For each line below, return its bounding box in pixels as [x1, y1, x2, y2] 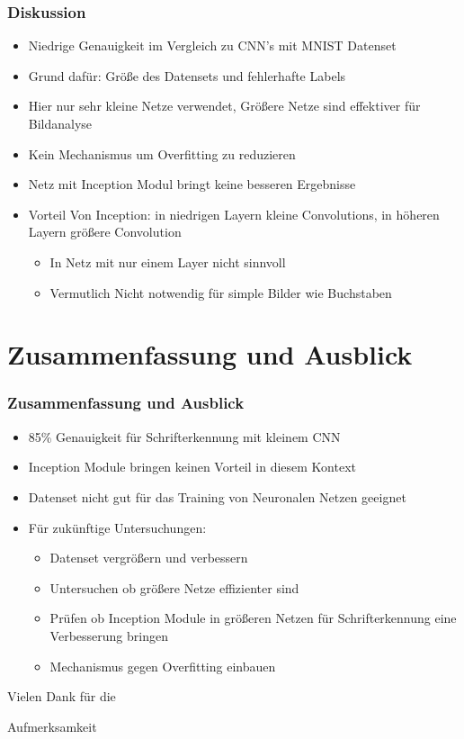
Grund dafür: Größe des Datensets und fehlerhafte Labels [28, 66, 346, 85]
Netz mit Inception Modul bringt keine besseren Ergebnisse [28, 175, 356, 194]
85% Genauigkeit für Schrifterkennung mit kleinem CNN [28, 427, 341, 446]
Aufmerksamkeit [7, 716, 97, 735]
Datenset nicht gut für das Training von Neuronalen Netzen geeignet [28, 487, 406, 506]
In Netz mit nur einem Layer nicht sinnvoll [49, 252, 286, 271]
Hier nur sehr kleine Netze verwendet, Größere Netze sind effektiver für [28, 96, 421, 115]
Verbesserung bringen [49, 626, 168, 644]
